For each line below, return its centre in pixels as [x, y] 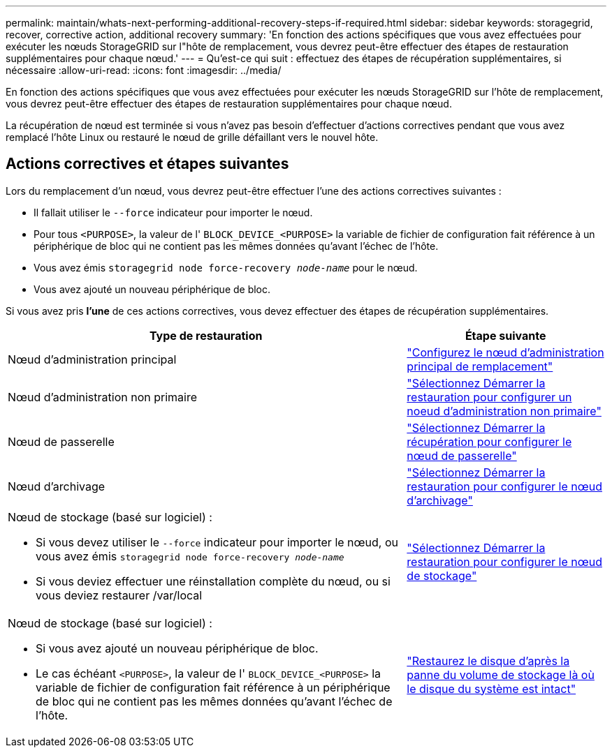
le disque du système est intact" [491, 688]
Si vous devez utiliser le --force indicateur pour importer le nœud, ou [217, 542]
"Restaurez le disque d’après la [488, 661]
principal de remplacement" [480, 366]
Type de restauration [206, 335]
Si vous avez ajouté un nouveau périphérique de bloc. [177, 648]
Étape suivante [505, 335]
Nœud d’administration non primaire [103, 397]
